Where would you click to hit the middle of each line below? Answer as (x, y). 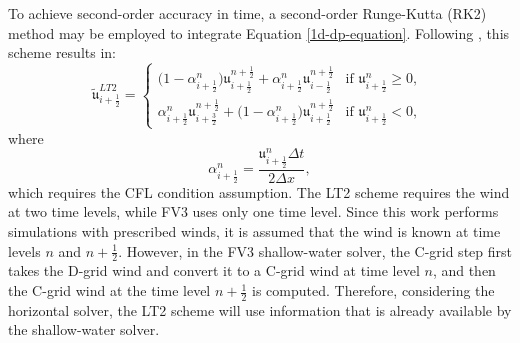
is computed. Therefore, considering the (373, 290)
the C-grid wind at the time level (109, 290)
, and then (464, 270)
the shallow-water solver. (84, 329)
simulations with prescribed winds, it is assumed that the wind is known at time (254, 231)
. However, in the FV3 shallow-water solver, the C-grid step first (315, 250)
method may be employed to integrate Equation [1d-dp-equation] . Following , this (259, 32)
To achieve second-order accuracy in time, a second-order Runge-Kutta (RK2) (247, 13)
